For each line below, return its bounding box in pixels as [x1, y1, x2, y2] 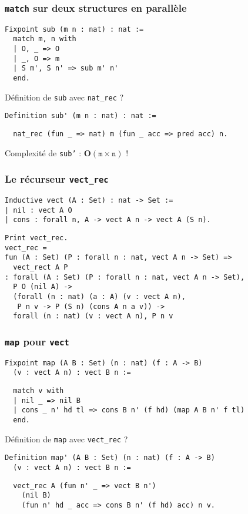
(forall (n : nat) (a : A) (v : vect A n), [13, 293, 186, 301]
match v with [13, 387, 64, 395]
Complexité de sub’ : [5, 146, 82, 159]
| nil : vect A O [5, 206, 72, 214]
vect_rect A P [13, 263, 68, 272]
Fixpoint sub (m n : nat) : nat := [5, 25, 144, 33]
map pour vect [5, 334, 69, 348]
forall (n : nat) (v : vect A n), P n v [13, 312, 173, 321]
